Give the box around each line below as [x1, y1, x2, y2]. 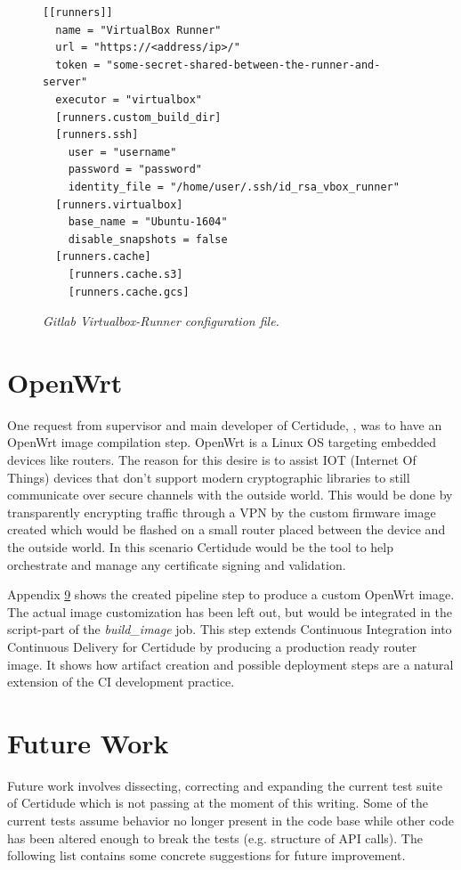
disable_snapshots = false [68, 232, 228, 246]
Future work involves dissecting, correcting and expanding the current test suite [7, 776, 442, 794]
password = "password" [68, 163, 202, 176]
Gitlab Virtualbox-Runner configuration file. [43, 312, 279, 330]
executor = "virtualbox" [55, 93, 202, 106]
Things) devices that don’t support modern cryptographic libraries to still [7, 468, 410, 486]
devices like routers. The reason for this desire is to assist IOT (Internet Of [7, 451, 417, 468]
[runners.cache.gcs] [68, 285, 190, 298]
